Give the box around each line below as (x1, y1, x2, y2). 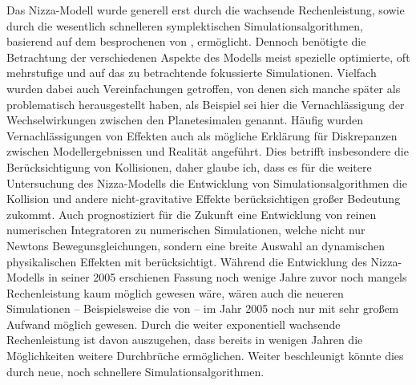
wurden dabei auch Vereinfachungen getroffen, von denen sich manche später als (6, 79, 401, 96)
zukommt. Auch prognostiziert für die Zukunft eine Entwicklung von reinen (6, 205, 377, 222)
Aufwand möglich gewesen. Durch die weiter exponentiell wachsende (6, 315, 341, 332)
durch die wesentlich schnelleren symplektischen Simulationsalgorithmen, (6, 17, 364, 34)
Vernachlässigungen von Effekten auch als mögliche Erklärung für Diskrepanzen (6, 127, 398, 144)
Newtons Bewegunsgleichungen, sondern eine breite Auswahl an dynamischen (6, 237, 385, 253)
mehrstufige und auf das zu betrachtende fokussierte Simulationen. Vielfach (6, 64, 377, 81)
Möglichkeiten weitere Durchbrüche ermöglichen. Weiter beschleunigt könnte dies (6, 347, 404, 364)
